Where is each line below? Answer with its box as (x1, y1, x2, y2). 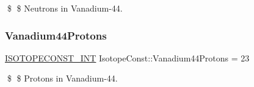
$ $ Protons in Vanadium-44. (7, 72, 118, 85)
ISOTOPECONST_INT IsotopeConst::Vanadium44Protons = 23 (5, 51, 250, 64)
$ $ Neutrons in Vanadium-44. (7, 2, 123, 14)
